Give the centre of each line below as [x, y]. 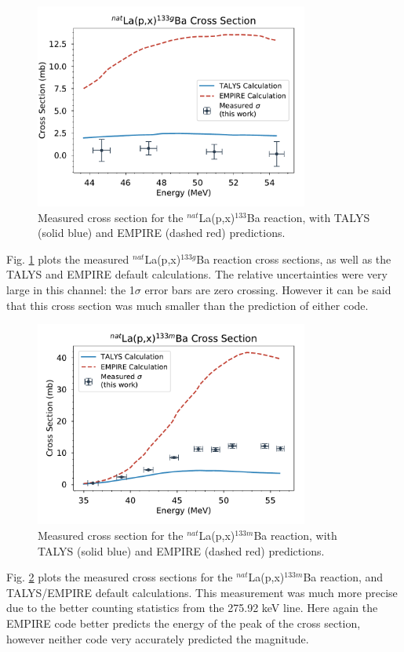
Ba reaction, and [343, 577]
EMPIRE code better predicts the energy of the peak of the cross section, [184, 623]
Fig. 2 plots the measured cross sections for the [120, 577]
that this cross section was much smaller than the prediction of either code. [187, 305]
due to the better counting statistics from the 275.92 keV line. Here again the [192, 608]
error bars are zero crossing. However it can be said [268, 290]
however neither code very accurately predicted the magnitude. [158, 638]
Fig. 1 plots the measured [68, 259]
